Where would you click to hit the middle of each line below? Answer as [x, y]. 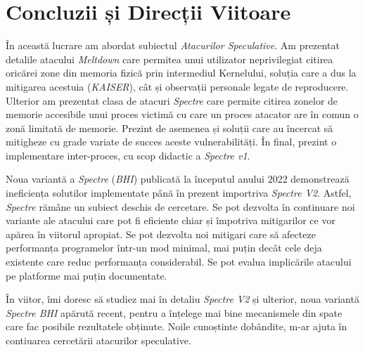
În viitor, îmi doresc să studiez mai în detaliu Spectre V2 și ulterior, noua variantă [182, 299]
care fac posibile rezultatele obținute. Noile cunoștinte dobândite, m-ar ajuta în [177, 326]
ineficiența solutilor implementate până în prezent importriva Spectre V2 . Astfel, [179, 193]
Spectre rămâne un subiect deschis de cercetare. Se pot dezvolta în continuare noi [180, 206]
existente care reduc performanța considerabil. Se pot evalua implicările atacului [179, 262]
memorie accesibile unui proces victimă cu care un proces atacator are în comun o [182, 114]
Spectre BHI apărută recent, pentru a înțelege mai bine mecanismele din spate [174, 312]
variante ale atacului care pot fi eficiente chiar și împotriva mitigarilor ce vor [171, 220]
